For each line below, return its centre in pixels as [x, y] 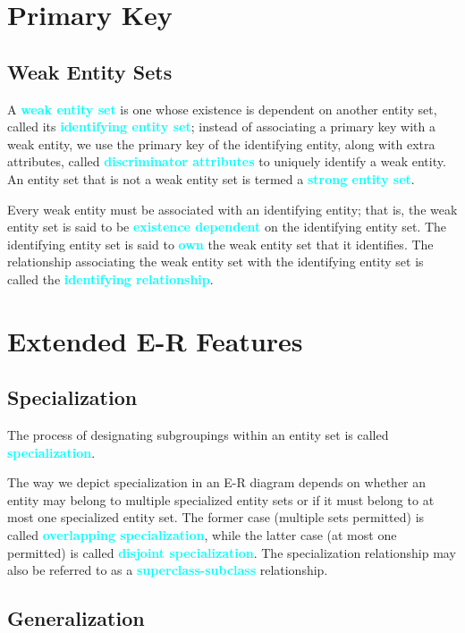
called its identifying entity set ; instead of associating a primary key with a [222, 127]
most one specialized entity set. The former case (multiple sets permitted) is [216, 517]
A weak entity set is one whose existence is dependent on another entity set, [222, 109]
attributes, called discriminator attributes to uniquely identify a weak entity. [227, 161]
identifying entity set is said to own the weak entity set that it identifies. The [220, 244]
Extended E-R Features [155, 340]
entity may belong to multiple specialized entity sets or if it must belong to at [221, 499]
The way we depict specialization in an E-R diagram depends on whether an [217, 482]
